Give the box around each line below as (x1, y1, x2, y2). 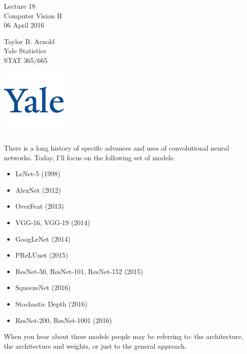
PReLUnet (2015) (15, 250, 68, 260)
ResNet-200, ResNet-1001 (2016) (15, 315, 112, 325)
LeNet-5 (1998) (15, 169, 61, 179)
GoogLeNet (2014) (15, 233, 70, 244)
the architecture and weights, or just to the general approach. (4, 340, 187, 351)
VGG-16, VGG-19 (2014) (15, 217, 90, 227)
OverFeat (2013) (15, 201, 64, 211)
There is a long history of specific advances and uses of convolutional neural (4, 143, 230, 153)
